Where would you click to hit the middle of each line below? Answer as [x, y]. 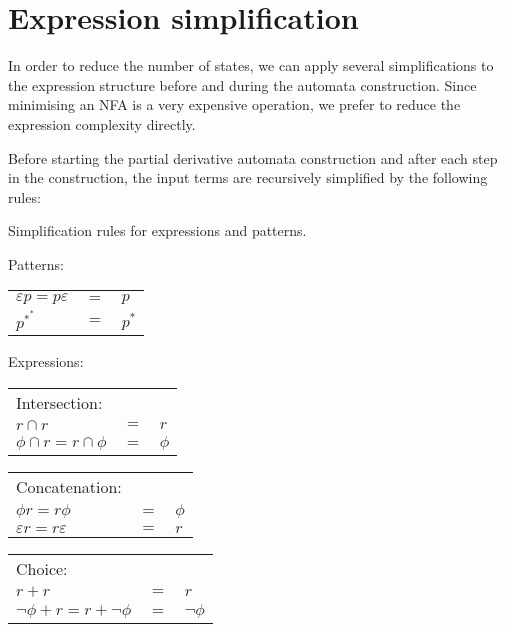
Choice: [42, 569]
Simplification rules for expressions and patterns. [157, 230]
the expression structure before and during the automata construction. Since [242, 84]
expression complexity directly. [102, 123]
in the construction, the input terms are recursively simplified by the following [248, 177]
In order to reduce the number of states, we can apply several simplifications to [251, 65]
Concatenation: [69, 487]
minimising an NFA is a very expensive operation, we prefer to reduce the [234, 104]
